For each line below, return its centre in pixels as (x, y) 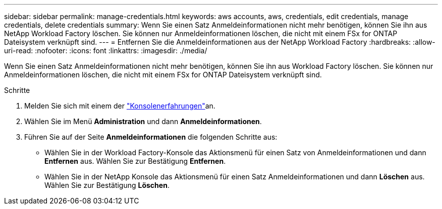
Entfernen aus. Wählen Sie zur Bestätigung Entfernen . (135, 161)
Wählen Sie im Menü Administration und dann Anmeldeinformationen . (143, 121)
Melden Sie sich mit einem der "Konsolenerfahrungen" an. (120, 106)
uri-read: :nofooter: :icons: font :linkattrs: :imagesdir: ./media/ (106, 50)
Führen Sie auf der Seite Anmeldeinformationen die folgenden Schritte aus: (151, 137)
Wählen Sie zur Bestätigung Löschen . (107, 185)
